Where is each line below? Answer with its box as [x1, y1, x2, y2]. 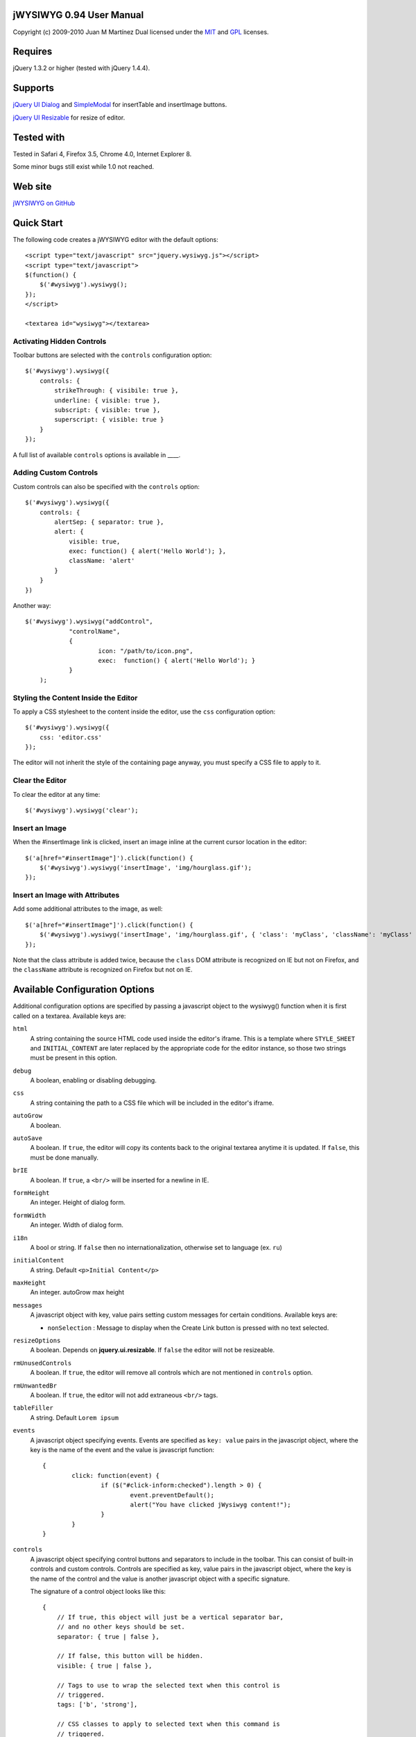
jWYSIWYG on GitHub [12, 199, 76, 207]
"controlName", [69, 627, 121, 635]
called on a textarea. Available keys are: [12, 1012, 126, 1020]
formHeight [12, 1189, 50, 1196]
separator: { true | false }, [56, 1633, 159, 1640]
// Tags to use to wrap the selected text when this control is [56, 1681, 280, 1689]
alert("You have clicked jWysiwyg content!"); [130, 1501, 291, 1508]
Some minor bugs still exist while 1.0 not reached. [12, 163, 155, 171]
